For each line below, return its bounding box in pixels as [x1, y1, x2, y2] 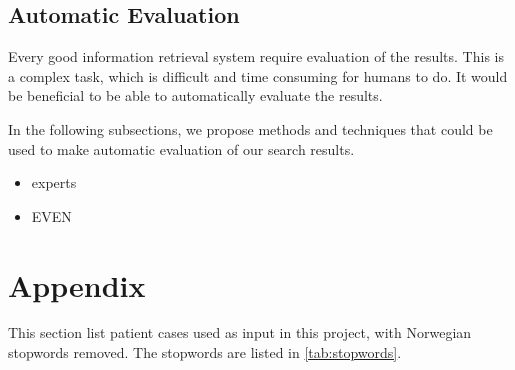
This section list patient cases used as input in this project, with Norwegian [8, 322, 472, 343]
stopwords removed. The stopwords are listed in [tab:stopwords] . [8, 342, 402, 363]
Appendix [8, 264, 146, 305]
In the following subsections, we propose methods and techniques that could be [8, 118, 493, 139]
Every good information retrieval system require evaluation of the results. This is [8, 46, 504, 67]
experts [31, 172, 77, 193]
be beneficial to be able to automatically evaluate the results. [8, 85, 383, 106]
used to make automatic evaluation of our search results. [8, 138, 355, 159]
